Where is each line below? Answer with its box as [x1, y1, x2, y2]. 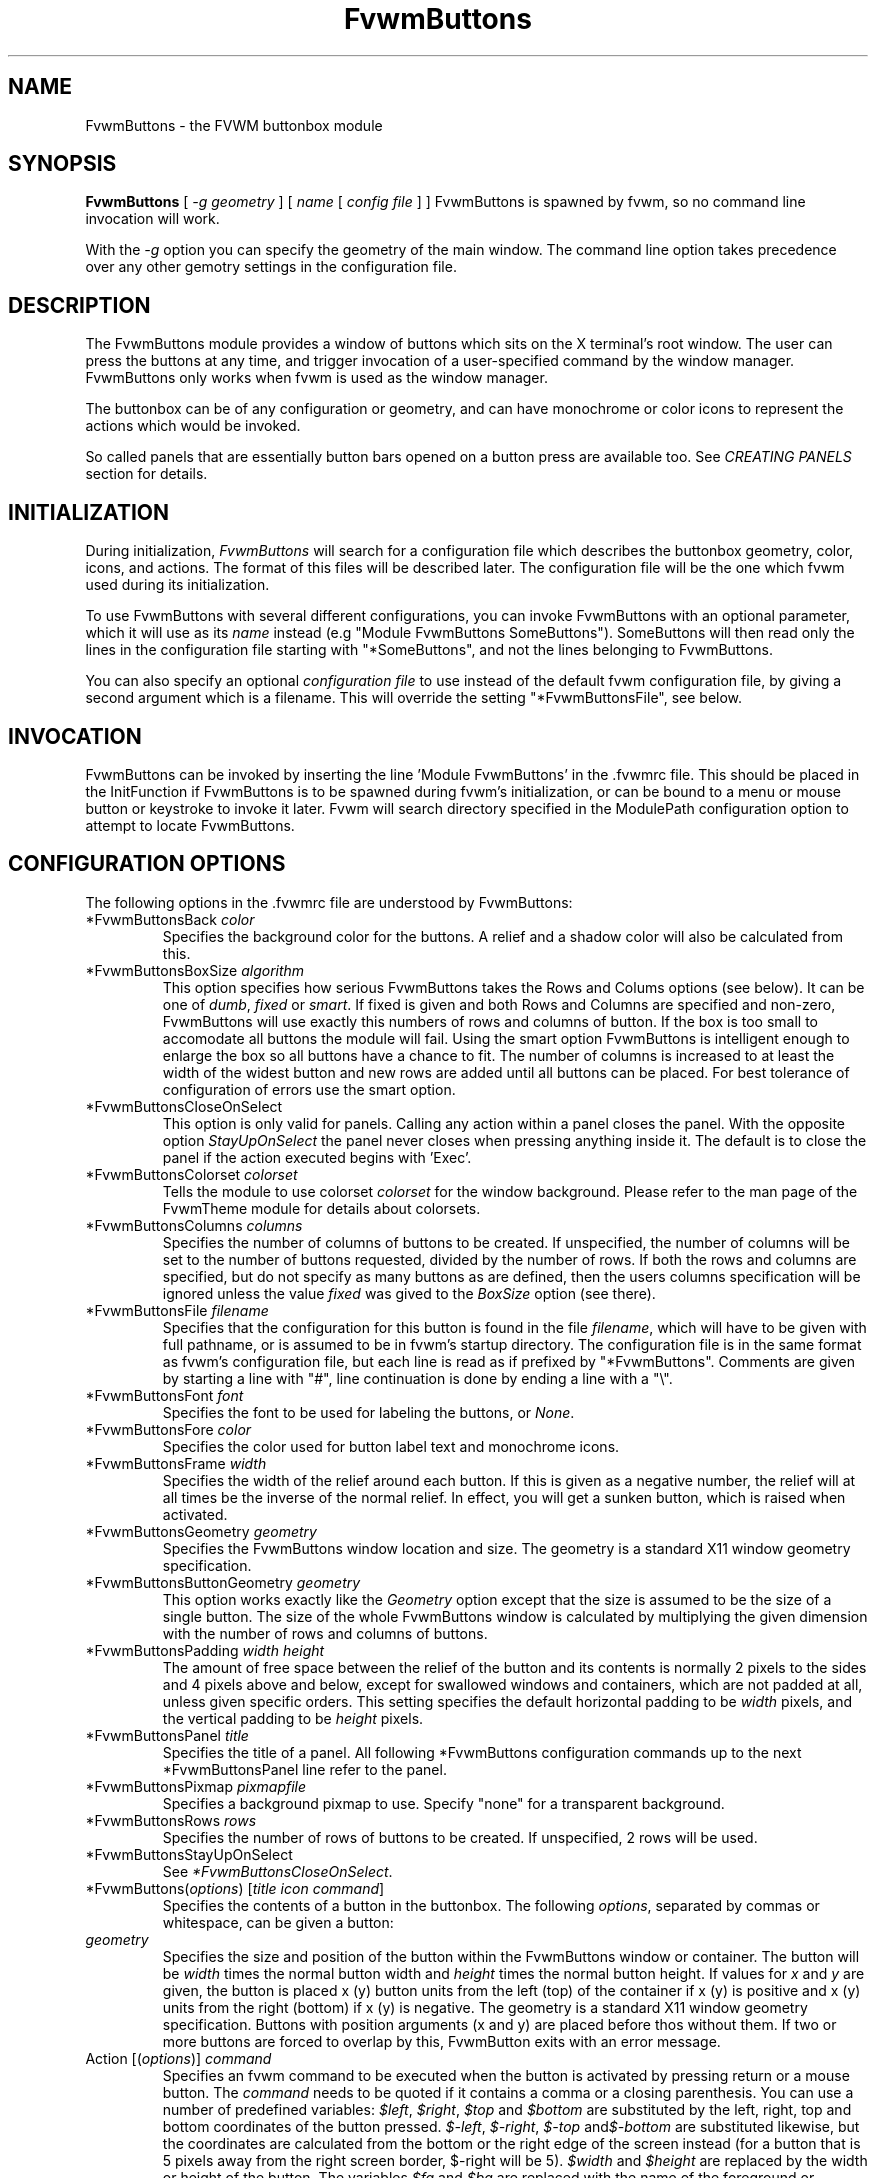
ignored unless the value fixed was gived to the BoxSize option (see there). [162, 1284, 656, 1302]
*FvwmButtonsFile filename [85, 1301, 269, 1319]
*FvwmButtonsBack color [85, 910, 255, 928]
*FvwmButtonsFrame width [85, 1454, 267, 1472]
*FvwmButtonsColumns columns [85, 1216, 303, 1234]
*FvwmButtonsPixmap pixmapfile [85, 1777, 307, 1795]
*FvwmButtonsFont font [85, 1386, 244, 1404]
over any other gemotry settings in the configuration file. [85, 258, 457, 276]
